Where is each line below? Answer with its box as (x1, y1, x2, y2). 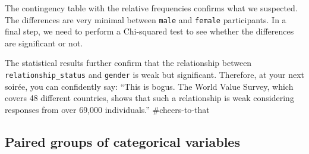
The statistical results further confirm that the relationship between (5, 56, 252, 69)
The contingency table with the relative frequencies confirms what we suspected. (5, 2, 298, 14)
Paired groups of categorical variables (5, 132, 240, 150)
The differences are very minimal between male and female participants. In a (5, 13, 286, 26)
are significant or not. (5, 36, 83, 49)
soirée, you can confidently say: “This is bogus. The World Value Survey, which (5, 80, 294, 92)
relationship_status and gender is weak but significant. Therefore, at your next (5, 68, 304, 81)
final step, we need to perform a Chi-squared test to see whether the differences (5, 25, 294, 37)
